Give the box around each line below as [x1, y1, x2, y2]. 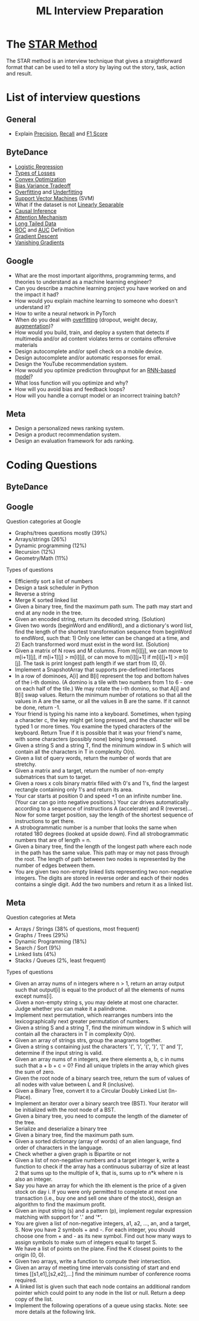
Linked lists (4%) [14, 950, 56, 957]
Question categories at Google [6, 518, 81, 525]
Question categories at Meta [6, 913, 76, 920]
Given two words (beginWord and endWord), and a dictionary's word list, [14, 622, 193, 629]
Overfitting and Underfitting [14, 188, 83, 196]
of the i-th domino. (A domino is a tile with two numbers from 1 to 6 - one [14, 679, 194, 686]
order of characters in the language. [14, 1144, 103, 1151]
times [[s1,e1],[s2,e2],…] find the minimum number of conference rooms [14, 1270, 191, 1277]
